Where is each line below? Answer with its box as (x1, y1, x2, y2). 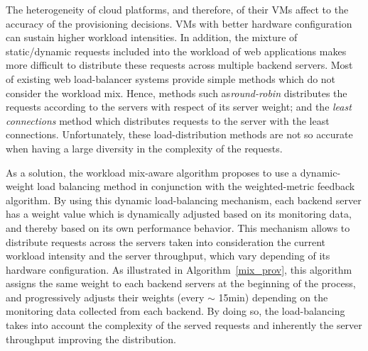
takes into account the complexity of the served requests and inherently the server (6, 318, 362, 333)
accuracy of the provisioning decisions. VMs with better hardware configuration (6, 16, 352, 30)
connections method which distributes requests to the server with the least (6, 113, 330, 128)
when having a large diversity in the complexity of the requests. (6, 140, 283, 155)
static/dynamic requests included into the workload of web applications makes (6, 43, 347, 58)
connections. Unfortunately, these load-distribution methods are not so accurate (6, 127, 353, 142)
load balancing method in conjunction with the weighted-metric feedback (37, 179, 355, 194)
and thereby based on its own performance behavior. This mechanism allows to (6, 220, 350, 235)
